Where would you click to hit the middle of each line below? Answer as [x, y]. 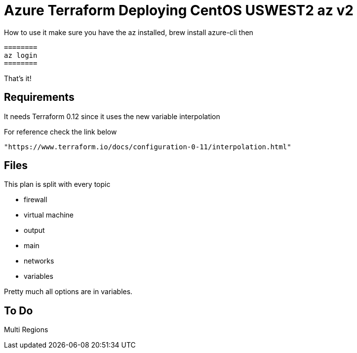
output [34, 230]
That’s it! [18, 78]
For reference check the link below [60, 132]
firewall [36, 200]
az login [21, 55]
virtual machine [49, 215]
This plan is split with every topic [57, 184]
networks [39, 261]
